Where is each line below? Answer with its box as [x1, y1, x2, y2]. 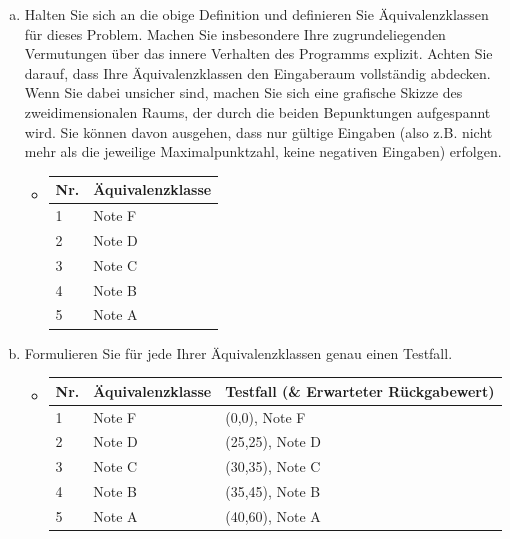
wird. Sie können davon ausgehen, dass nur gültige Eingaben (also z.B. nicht [24, 121, 493, 142]
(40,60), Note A [225, 505, 321, 526]
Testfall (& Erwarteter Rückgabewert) [225, 380, 495, 401]
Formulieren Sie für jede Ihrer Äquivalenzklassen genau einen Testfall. [24, 342, 453, 363]
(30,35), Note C [225, 456, 321, 477]
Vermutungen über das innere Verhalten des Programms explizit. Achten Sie [24, 43, 493, 64]
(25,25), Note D [225, 431, 322, 452]
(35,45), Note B [225, 481, 321, 502]
